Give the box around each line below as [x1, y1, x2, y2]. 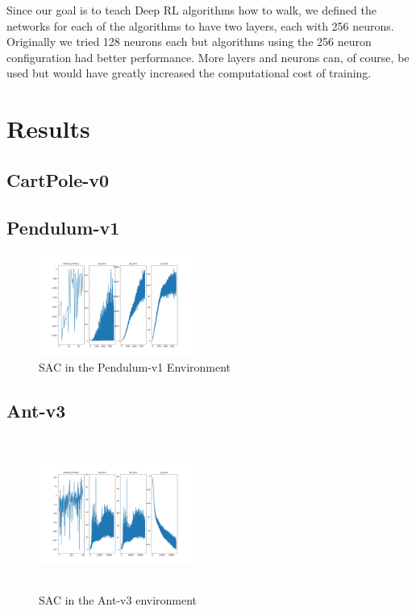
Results [6, 112, 90, 145]
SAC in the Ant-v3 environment [39, 592, 198, 609]
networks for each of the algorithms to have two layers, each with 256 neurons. [6, 17, 394, 34]
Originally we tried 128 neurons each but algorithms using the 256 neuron [6, 33, 372, 50]
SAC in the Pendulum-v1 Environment [39, 358, 231, 375]
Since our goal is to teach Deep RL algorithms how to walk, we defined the [6, 2, 376, 18]
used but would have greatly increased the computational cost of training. [6, 64, 372, 81]
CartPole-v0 [6, 167, 110, 192]
